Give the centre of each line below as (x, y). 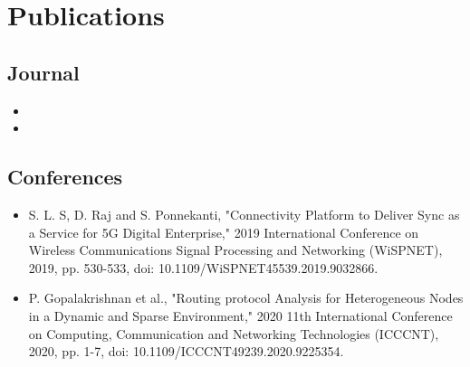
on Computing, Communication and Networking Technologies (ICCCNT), (234, 333)
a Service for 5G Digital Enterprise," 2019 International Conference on (224, 232)
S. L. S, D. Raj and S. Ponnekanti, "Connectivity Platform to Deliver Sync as (244, 214)
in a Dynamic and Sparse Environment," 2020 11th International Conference (240, 315)
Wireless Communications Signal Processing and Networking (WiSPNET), (235, 250)
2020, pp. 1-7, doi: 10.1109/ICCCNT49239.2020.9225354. (186, 351)
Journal (43, 72)
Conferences (65, 177)
